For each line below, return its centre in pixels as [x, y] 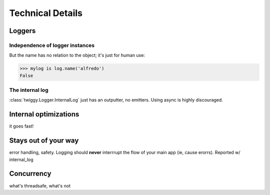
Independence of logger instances [52, 45]
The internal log [29, 90]
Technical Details [46, 13]
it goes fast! [21, 126]
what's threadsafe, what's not [40, 185]
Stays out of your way [44, 141]
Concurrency [30, 174]
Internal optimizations [44, 114]
